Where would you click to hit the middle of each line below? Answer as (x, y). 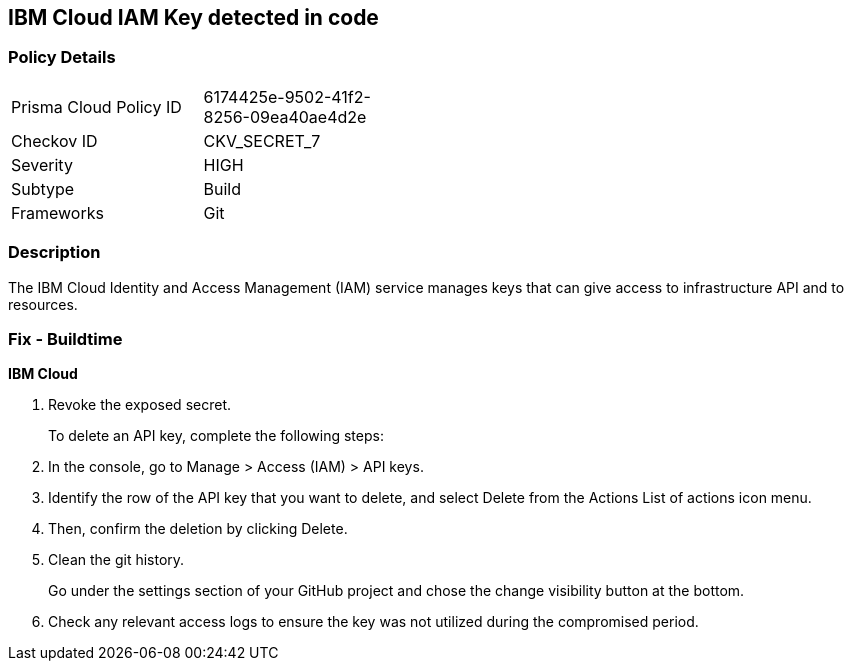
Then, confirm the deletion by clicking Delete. (198, 529)
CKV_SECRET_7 (262, 140)
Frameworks (57, 212)
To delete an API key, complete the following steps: (216, 436)
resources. (43, 304)
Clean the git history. (116, 560)
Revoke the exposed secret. (139, 405)
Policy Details (62, 57)
